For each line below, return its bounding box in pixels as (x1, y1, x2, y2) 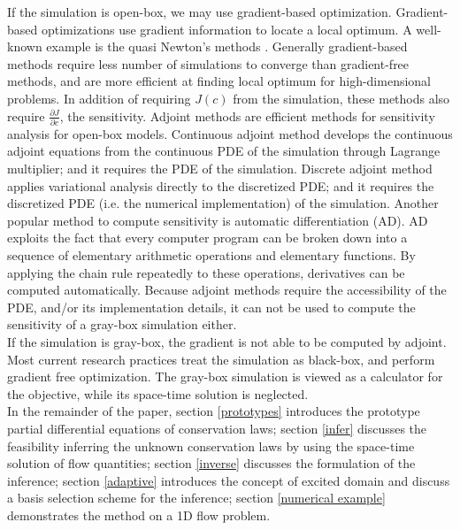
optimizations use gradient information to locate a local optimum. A (41, 19, 412, 38)
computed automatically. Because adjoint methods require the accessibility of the (7, 280, 447, 299)
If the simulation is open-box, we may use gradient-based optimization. (7, 3, 392, 20)
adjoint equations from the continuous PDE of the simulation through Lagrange (7, 142, 441, 160)
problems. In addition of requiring (7, 88, 191, 107)
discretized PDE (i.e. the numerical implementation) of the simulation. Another (7, 194, 439, 212)
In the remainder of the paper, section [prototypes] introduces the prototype (7, 402, 420, 420)
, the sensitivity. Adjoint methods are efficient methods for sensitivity (59, 106, 435, 125)
